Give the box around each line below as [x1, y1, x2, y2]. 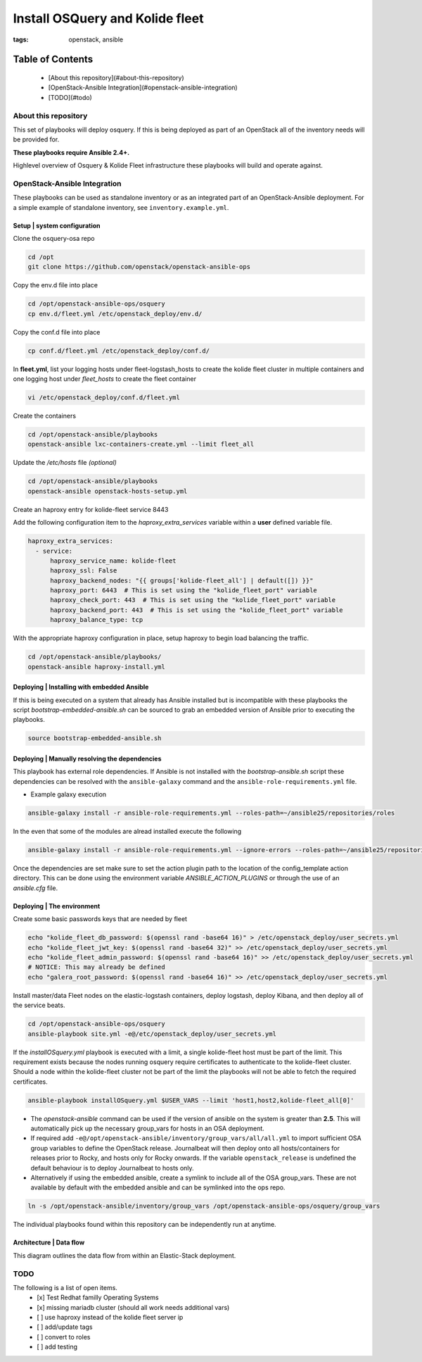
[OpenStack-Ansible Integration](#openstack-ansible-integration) [48, 83, 238, 92]
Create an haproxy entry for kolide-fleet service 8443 [13, 505, 169, 513]
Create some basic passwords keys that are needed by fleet [13, 915, 188, 923]
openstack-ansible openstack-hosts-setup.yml [27, 487, 188, 495]
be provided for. [13, 135, 60, 144]
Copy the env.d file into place [13, 281, 98, 289]
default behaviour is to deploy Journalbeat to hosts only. [30, 1163, 194, 1172]
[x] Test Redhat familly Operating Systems [37, 1293, 159, 1302]
